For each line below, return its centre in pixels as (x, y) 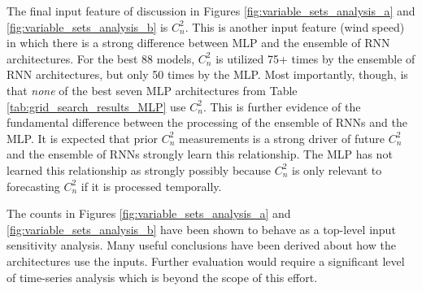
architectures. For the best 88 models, (101, 58)
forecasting (33, 186)
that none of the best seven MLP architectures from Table (152, 90)
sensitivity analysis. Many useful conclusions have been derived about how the (201, 245)
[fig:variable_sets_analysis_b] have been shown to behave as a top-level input (201, 229)
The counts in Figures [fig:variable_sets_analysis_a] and (149, 213)
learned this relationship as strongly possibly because (139, 169)
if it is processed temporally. (151, 186)
